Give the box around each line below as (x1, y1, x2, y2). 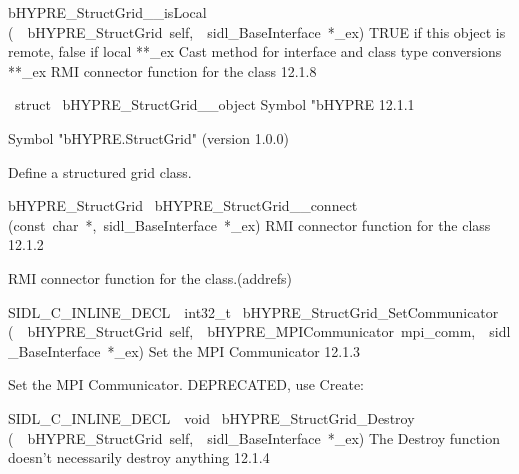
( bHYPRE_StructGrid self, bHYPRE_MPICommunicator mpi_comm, (8, 321, 476, 342)
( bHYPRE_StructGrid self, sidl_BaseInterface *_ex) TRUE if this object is (8, 21, 506, 42)
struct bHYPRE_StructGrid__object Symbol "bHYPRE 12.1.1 (14, 94, 415, 115)
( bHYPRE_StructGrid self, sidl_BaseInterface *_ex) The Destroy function (8, 427, 500, 448)
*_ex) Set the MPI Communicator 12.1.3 (107, 340, 361, 361)
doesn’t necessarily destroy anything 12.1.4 (8, 447, 270, 468)
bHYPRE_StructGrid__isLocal (8, 2, 207, 22)
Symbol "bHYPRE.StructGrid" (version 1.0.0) (8, 127, 289, 148)
